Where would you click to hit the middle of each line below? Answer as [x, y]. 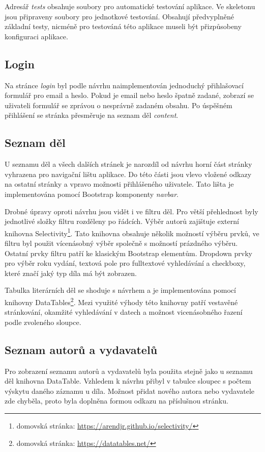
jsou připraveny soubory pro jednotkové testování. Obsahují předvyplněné [119, 16]
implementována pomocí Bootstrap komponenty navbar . [92, 194]
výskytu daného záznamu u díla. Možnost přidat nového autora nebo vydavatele [130, 391]
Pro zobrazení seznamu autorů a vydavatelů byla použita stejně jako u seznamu [129, 371]
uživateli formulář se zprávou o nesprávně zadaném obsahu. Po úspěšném [119, 105]
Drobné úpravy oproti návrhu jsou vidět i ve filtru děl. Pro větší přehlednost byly [131, 211]
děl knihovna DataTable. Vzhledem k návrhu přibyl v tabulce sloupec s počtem [128, 381]
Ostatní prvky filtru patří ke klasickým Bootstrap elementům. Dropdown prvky [129, 253]
